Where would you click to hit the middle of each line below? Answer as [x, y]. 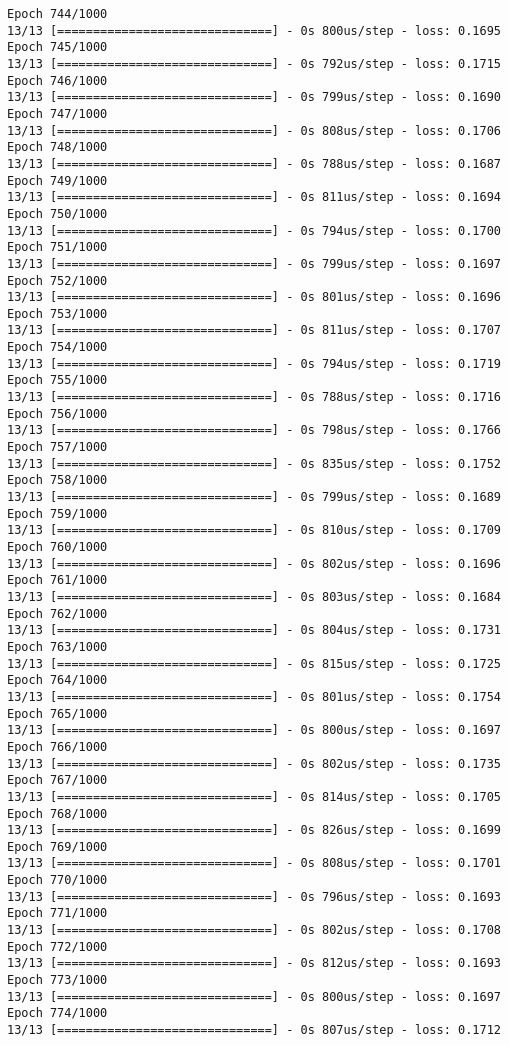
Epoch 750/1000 [57, 213]
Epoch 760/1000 [57, 547]
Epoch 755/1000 [57, 380]
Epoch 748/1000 [57, 147]
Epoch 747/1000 [57, 113]
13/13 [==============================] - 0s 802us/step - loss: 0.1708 [254, 930]
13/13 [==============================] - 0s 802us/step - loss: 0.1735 [254, 763]
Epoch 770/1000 [57, 880]
